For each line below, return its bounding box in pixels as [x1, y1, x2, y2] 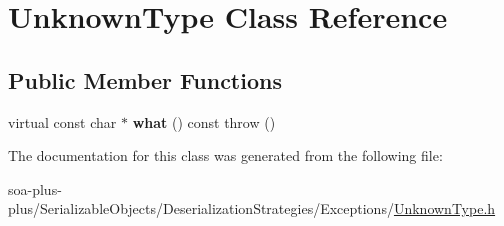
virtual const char [8, 111, 117, 132]
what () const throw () [132, 111, 276, 132]
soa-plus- [8, 178, 62, 199]
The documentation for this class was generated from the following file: [8, 145, 443, 166]
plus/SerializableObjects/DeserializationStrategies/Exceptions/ [8, 198, 394, 219]
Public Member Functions [8, 64, 282, 95]
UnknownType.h [393, 198, 496, 219]
